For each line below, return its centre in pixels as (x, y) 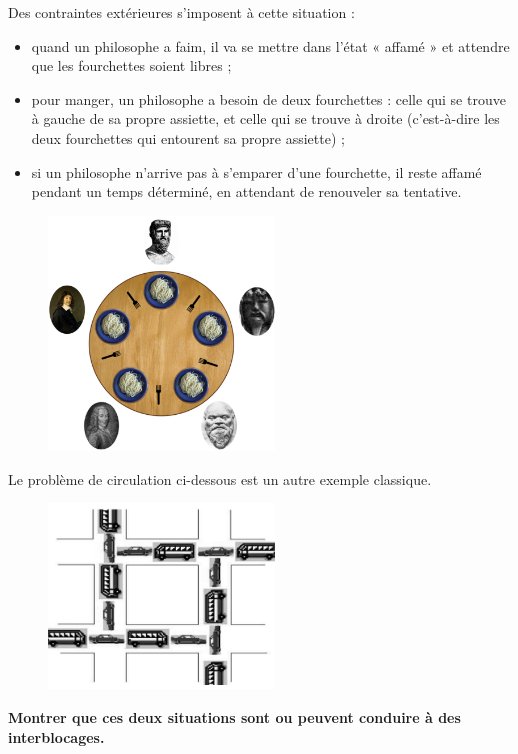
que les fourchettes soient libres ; (131, 65)
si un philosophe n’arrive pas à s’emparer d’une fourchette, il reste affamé (256, 171)
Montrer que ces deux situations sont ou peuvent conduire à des (234, 717)
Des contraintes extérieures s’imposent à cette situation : (181, 12)
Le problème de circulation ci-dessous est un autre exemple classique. (220, 478)
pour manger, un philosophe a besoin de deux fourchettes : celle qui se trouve (268, 98)
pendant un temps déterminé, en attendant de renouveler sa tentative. (246, 191)
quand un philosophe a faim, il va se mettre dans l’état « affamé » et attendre (270, 45)
